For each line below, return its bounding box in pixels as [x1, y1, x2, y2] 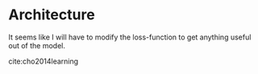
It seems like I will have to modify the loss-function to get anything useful [8, 32, 252, 42]
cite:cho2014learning [8, 56, 79, 66]
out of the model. [8, 40, 66, 50]
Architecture [8, 6, 95, 24]
